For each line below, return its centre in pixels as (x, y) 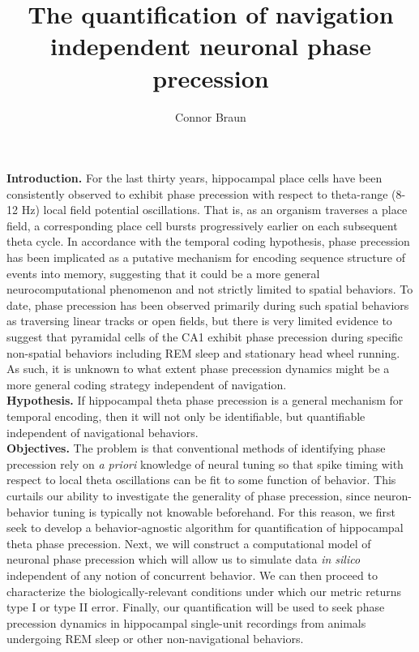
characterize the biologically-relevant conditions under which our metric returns (204, 591)
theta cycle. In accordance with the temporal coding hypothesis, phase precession (208, 241)
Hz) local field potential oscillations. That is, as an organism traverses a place (214, 210)
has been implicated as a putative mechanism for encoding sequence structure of (206, 257)
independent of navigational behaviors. (103, 432)
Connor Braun (211, 116)
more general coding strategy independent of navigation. (147, 384)
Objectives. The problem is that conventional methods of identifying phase (196, 448)
